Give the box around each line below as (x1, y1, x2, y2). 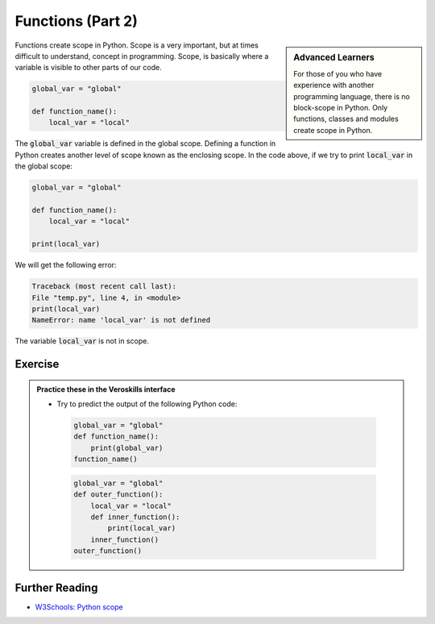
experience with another (293, 81, 375, 90)
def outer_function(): (73, 490, 164, 499)
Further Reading (14, 580, 98, 594)
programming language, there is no (293, 91, 410, 101)
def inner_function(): (90, 513, 180, 522)
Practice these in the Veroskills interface (36, 384, 176, 394)
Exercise (14, 357, 60, 371)
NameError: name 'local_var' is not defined (31, 315, 211, 325)
